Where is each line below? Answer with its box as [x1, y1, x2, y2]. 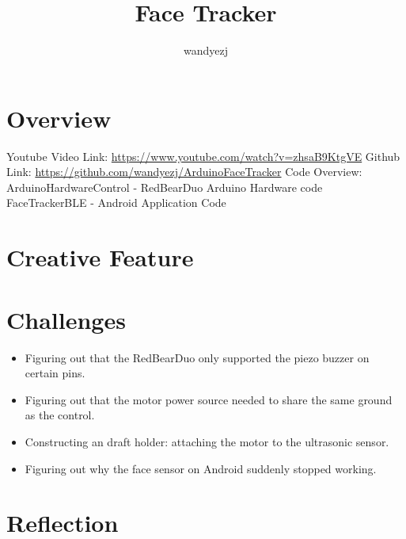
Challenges [6, 303, 126, 335]
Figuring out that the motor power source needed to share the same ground [25, 391, 393, 407]
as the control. [25, 407, 95, 423]
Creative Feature [6, 241, 194, 273]
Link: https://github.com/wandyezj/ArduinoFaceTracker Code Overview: [6, 163, 362, 180]
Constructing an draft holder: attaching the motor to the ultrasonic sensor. [25, 433, 389, 449]
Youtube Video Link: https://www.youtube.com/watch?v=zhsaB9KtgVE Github [6, 147, 400, 164]
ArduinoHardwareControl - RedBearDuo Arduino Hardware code [6, 178, 323, 195]
